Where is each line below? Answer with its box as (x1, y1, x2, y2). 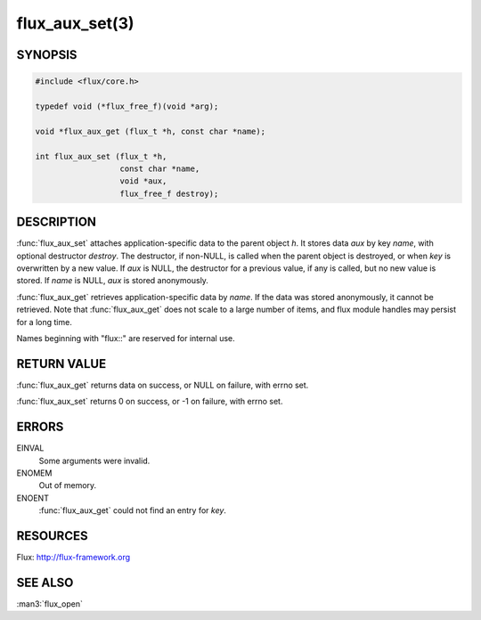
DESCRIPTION (16, 215, 97, 230)
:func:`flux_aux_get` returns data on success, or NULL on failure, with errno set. (16, 379, 309, 390)
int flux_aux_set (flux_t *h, (35, 151, 167, 161)
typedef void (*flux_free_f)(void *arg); (35, 101, 219, 111)
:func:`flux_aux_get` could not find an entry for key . (38, 505, 227, 516)
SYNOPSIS (16, 47, 77, 62)
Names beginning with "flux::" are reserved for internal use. (16, 332, 235, 343)
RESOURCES (16, 528, 88, 543)
